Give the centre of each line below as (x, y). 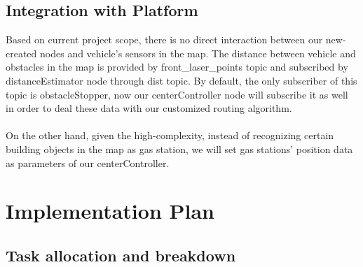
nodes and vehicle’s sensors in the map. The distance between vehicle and (198, 53)
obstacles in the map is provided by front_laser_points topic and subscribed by (177, 67)
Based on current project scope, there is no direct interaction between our (164, 39)
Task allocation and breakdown (121, 255)
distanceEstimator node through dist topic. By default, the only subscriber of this (181, 80)
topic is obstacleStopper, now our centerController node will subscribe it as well (177, 94)
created (21, 53)
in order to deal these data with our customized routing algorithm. (149, 108)
